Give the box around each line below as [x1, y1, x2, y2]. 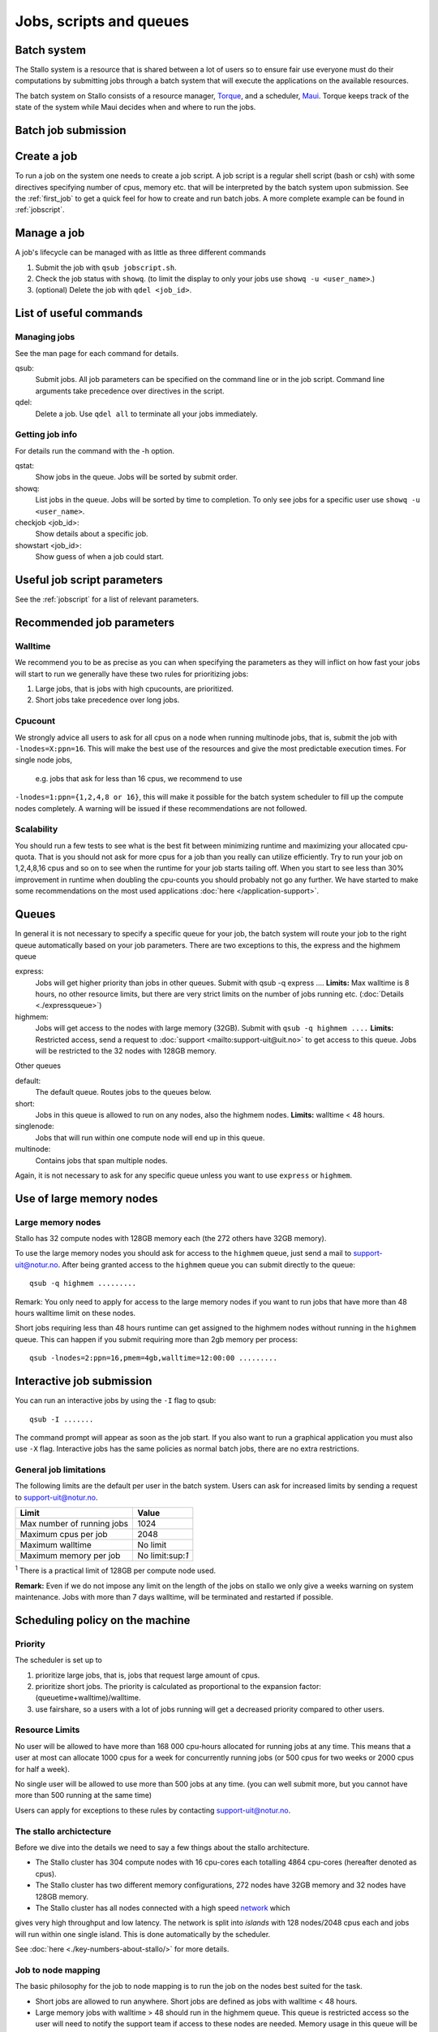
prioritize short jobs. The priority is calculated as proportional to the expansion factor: [35, 1681, 322, 1691]
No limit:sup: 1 [137, 1550, 189, 1561]
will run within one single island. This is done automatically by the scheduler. [15, 1929, 271, 1939]
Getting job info [15, 429, 78, 441]
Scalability [15, 823, 58, 835]
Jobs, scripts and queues [15, 12, 190, 30]
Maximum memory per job [19, 1550, 121, 1561]
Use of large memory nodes [15, 1192, 158, 1205]
